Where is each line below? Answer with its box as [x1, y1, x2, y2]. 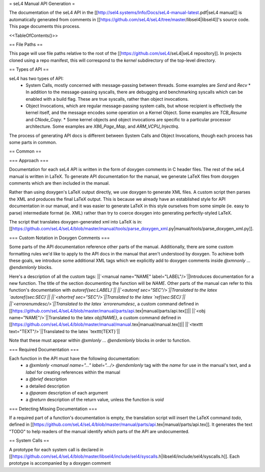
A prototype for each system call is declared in [9, 446, 104, 452]
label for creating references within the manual [26, 369, 120, 375]
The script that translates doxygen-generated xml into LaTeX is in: [9, 219, 142, 224]
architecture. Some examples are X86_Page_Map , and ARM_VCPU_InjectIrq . [26, 123, 180, 130]
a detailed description [26, 383, 70, 389]
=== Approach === [9, 157, 49, 163]
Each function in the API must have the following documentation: [9, 355, 140, 361]
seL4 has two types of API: [9, 75, 64, 81]
